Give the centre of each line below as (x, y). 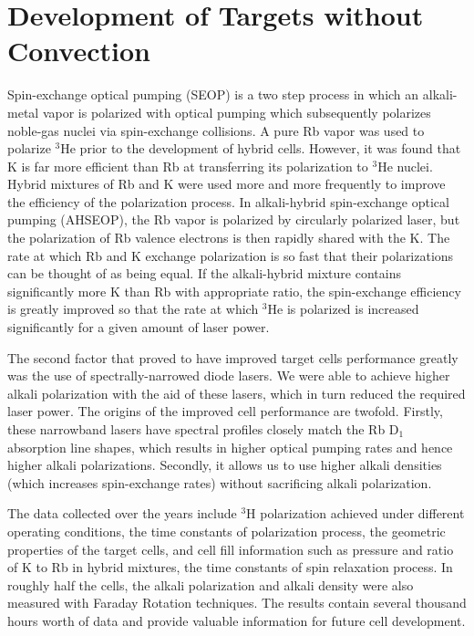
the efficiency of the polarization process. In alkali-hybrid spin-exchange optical (228, 201)
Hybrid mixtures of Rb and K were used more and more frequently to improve (227, 184)
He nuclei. (405, 166)
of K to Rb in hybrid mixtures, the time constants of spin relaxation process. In (230, 567)
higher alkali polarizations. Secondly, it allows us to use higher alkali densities (225, 465)
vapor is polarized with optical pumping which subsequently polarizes (237, 112)
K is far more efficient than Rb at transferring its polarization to (188, 166)
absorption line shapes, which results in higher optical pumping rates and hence (230, 447)
